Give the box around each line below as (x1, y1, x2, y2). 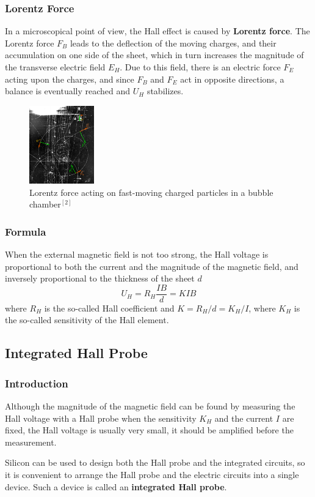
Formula (5, 223, 46, 239)
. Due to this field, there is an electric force (120, 61, 281, 73)
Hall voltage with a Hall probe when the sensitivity (5, 411, 197, 424)
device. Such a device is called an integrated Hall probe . (5, 480, 227, 493)
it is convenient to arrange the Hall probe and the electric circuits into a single (5, 468, 299, 480)
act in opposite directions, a (180, 72, 284, 85)
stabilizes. (147, 84, 184, 97)
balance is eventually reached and (5, 84, 131, 97)
